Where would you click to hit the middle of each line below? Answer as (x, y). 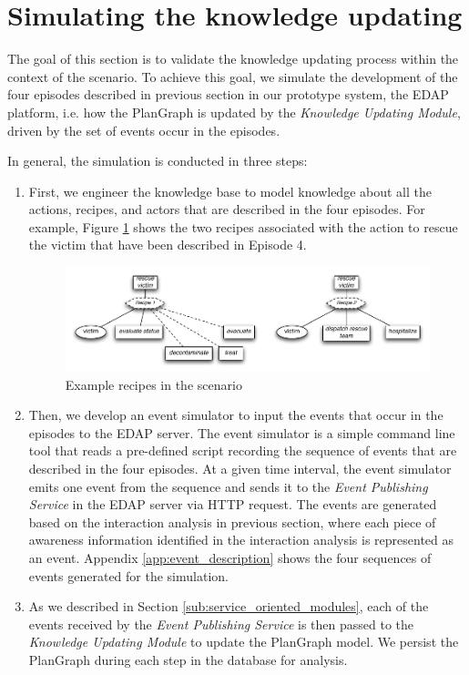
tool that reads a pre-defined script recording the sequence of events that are (243, 450)
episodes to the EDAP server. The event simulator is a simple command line (242, 432)
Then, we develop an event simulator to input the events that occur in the (236, 415)
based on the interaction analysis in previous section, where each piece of (232, 522)
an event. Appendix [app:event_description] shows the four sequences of (230, 558)
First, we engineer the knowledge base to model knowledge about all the (230, 191)
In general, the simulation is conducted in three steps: (158, 161)
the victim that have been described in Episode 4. (168, 245)
